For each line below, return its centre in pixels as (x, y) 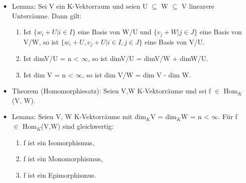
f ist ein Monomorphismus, (63, 159)
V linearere (198, 6)
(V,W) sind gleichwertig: (77, 126)
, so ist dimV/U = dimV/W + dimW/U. (148, 58)
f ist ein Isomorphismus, (59, 142)
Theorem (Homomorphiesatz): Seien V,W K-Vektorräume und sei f (111, 91)
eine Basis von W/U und (115, 32)
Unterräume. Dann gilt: (47, 15)
